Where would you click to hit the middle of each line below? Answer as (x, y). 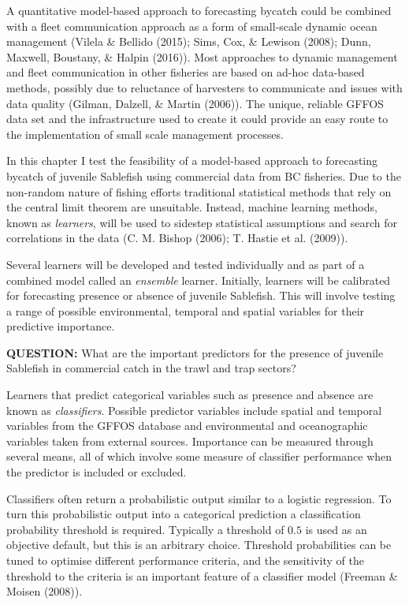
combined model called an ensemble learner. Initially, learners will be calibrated (199, 280)
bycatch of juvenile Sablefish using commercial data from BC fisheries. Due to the (204, 176)
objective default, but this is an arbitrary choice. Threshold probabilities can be (199, 545)
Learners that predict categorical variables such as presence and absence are (190, 395)
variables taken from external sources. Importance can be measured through (190, 441)
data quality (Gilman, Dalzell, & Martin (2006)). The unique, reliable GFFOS (195, 103)
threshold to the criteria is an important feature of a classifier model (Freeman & (202, 575)
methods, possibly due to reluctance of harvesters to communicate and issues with (204, 87)
